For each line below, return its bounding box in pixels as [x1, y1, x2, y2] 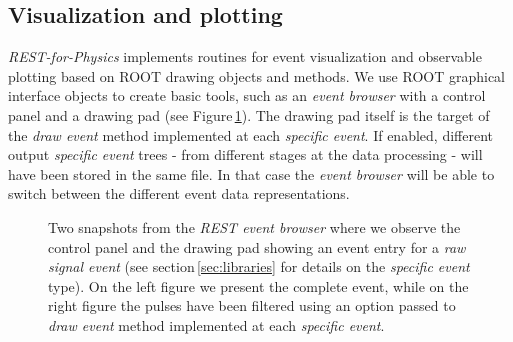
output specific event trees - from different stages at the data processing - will [8, 144, 483, 165]
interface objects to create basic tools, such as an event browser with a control [8, 85, 486, 106]
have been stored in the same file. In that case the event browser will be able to [8, 163, 495, 184]
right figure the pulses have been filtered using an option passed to [48, 295, 456, 316]
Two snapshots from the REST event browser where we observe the [48, 216, 461, 237]
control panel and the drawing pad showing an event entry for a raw [48, 236, 466, 257]
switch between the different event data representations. [8, 183, 350, 204]
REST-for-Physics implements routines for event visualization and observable [8, 46, 482, 67]
